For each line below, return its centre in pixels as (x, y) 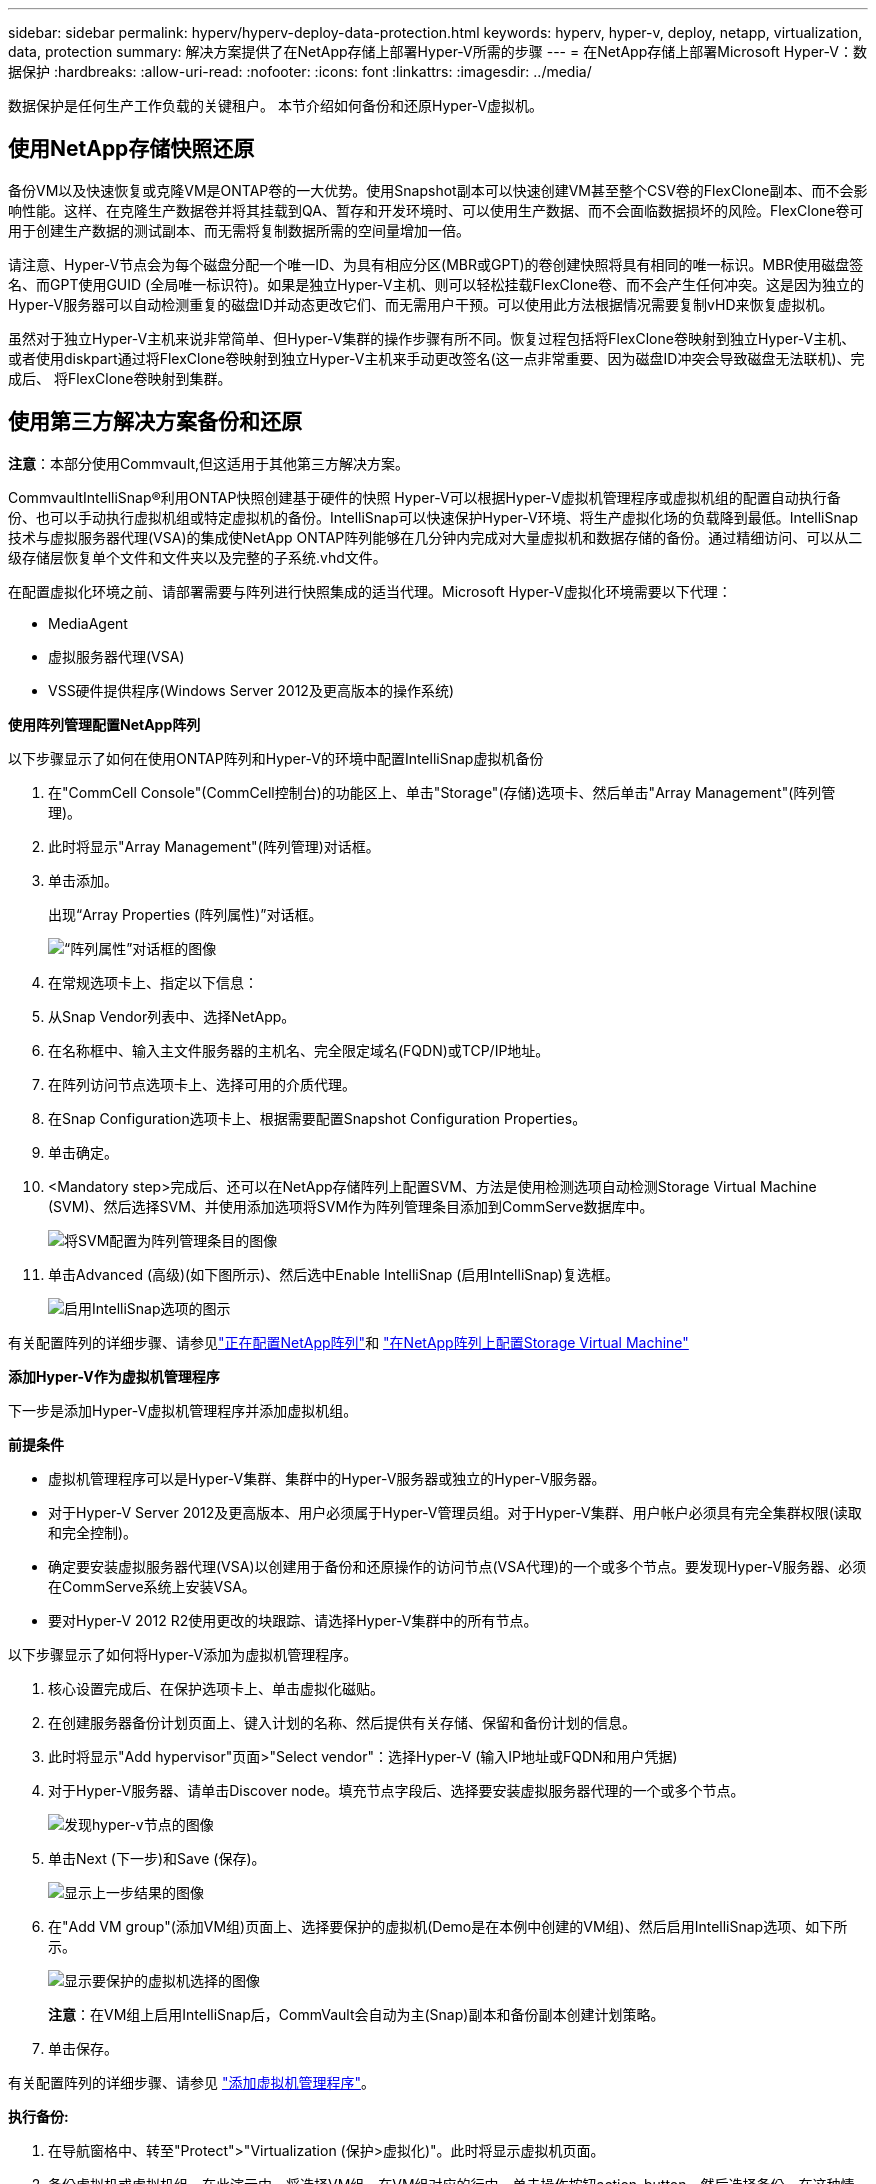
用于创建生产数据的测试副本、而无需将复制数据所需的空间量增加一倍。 (239, 230)
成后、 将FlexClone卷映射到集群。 (120, 378)
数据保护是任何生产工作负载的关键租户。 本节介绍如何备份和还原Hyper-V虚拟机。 (276, 105)
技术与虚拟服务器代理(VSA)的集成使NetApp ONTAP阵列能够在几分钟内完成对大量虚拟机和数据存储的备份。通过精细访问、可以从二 (435, 537)
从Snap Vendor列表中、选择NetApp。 (172, 1016)
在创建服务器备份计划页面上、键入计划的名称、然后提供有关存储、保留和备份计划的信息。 (342, 1722)
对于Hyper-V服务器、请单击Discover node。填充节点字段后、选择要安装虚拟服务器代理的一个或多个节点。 (396, 1790)
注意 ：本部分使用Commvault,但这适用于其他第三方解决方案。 (209, 463)
